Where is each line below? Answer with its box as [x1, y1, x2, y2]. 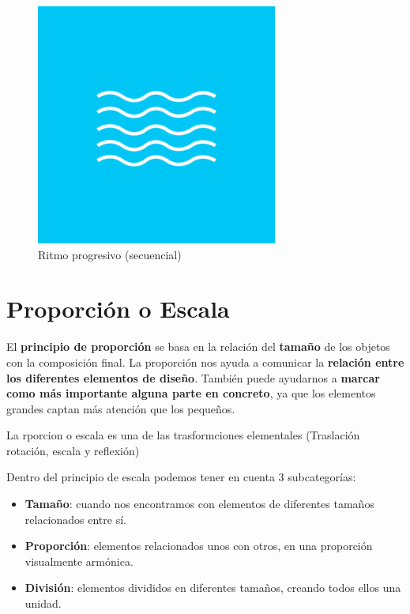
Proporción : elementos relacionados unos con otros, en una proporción [24, 537, 373, 554]
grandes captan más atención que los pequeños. [6, 400, 235, 416]
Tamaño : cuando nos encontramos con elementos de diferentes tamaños [24, 495, 374, 512]
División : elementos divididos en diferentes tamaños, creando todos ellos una [24, 579, 401, 596]
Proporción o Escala [6, 292, 230, 325]
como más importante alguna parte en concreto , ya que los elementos [6, 385, 376, 401]
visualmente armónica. [24, 552, 134, 569]
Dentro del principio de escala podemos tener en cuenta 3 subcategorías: [6, 469, 356, 485]
